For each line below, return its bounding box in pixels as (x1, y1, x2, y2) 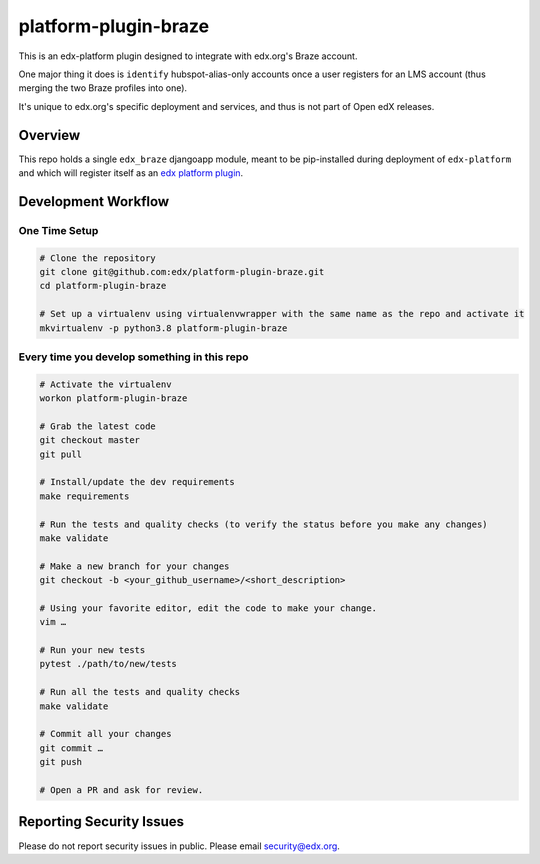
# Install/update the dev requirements (39, 476, 235, 488)
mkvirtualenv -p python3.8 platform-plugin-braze (39, 322, 288, 334)
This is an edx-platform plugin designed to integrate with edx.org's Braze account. (18, 50, 358, 62)
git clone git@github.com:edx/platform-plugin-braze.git (39, 266, 325, 277)
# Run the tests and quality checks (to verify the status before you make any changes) (39, 518, 489, 530)
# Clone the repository (39, 252, 157, 264)
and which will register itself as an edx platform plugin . (18, 167, 244, 179)
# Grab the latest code (39, 420, 157, 432)
